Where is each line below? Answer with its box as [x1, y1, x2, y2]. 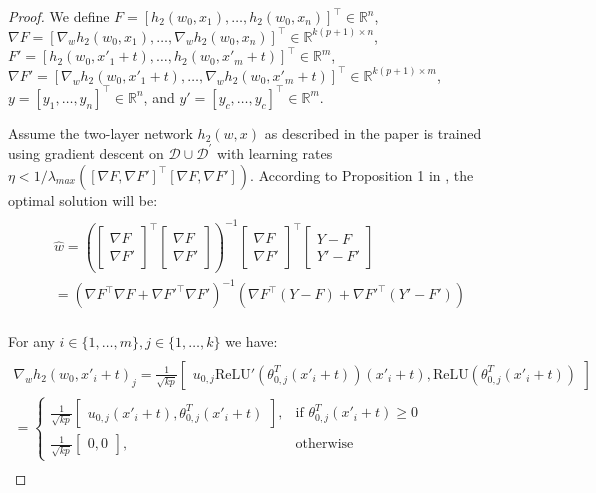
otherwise [295, 437, 354, 452]
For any [8, 331, 55, 352]
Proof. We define [8, 6, 110, 26]
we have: [225, 331, 278, 352]
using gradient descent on [8, 142, 164, 163]
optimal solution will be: [8, 189, 158, 210]
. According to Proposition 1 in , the [250, 164, 474, 185]
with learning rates [216, 142, 333, 163]
